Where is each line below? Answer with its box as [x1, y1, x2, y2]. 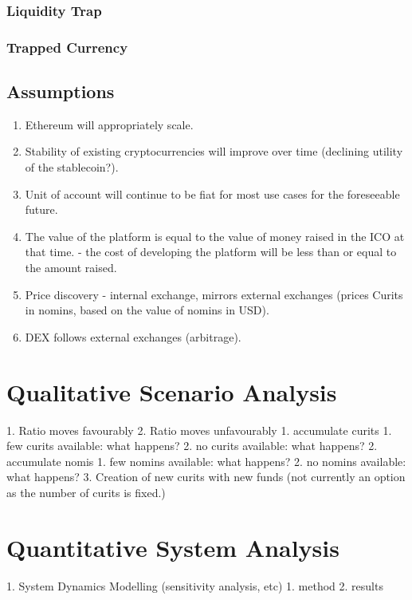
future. [25, 201, 58, 218]
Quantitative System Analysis [6, 531, 339, 563]
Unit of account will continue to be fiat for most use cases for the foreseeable [25, 185, 400, 202]
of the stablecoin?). [25, 159, 119, 176]
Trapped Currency [6, 37, 128, 57]
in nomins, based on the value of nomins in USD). [25, 302, 269, 318]
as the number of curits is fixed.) [6, 484, 166, 500]
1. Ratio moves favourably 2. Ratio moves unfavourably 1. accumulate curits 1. [6, 421, 392, 438]
